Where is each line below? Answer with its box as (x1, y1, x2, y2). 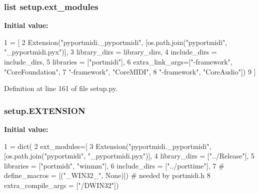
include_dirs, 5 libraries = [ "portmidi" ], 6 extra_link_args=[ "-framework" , (4, 56, 232, 66)
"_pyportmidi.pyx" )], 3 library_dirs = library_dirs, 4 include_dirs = (4, 46, 217, 57)
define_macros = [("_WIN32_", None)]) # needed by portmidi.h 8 (4, 170, 210, 180)
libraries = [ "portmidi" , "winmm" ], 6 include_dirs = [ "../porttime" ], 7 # (4, 160, 224, 170)
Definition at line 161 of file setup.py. (4, 83, 118, 93)
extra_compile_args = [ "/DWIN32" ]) (4, 179, 119, 190)
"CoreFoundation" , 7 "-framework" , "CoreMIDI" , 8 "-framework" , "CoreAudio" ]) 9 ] (4, 66, 256, 76)
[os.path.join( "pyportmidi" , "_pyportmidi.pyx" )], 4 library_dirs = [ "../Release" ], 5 (4, 150, 254, 161)
